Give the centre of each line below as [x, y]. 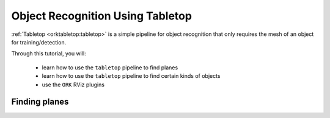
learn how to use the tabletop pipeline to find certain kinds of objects [131, 76]
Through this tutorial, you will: [49, 54]
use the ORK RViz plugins [73, 85]
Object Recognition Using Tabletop [102, 16]
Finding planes [40, 102]
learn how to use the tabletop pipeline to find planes [110, 68]
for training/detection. [39, 42]
